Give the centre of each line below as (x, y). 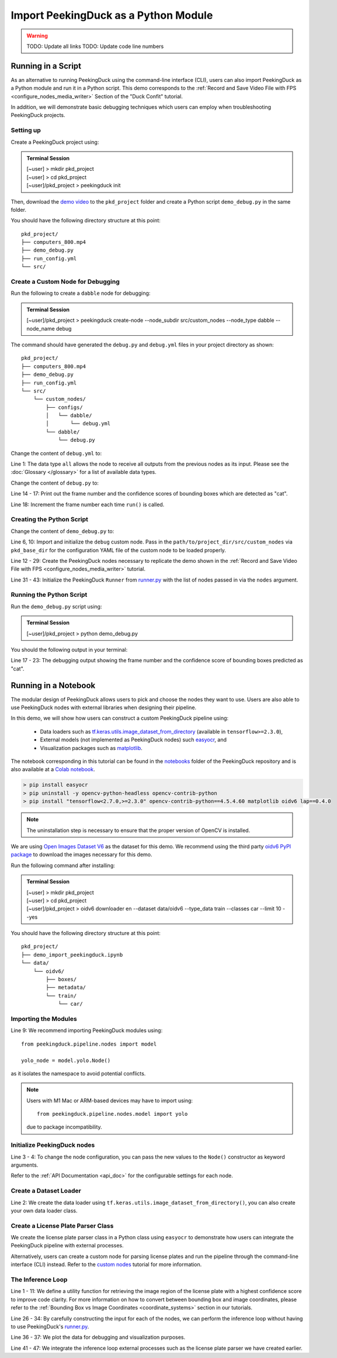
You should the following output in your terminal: (69, 649)
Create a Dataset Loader (46, 1191)
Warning (37, 36)
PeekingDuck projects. (38, 115)
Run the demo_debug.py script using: (56, 606)
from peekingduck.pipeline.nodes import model (89, 1044)
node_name (41, 328)
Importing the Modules (44, 1019)
